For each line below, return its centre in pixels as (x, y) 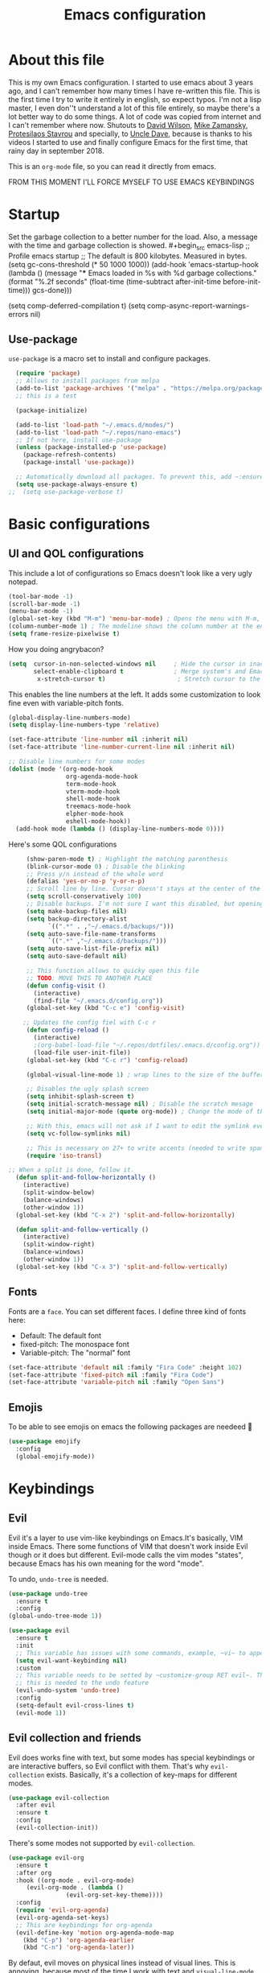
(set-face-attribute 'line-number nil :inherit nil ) (98, 739)
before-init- (242, 281)
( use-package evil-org (46, 1858)
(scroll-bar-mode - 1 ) (45, 604)
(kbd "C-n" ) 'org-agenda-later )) (79, 1948)
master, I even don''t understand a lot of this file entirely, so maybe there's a (134, 108)
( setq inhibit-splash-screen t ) (80, 1097)
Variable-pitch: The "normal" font (75, 1353)
